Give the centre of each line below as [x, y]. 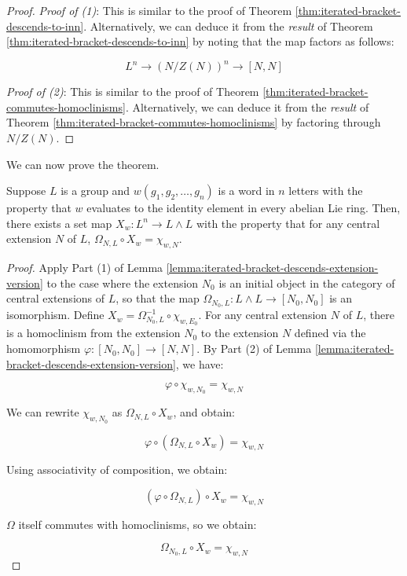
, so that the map [158, 298]
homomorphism [44, 349]
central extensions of [56, 298]
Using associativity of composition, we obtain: [117, 470]
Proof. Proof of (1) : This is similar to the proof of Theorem [149, 10]
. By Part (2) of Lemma [254, 349]
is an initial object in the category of [307, 282]
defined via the [330, 333]
